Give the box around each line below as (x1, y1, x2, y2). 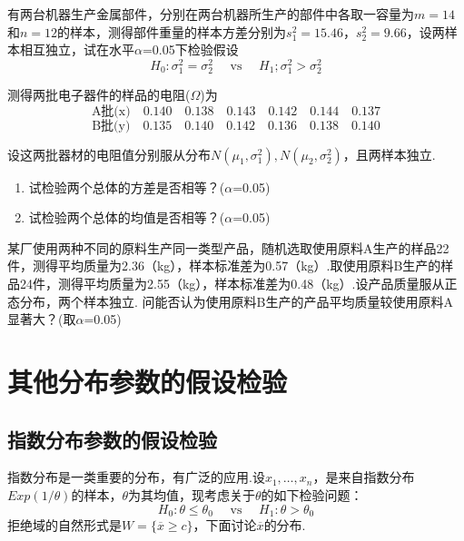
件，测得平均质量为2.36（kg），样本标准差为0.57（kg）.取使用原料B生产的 (7, 256, 441, 275)
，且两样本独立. (342, 144, 436, 163)
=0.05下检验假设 (142, 40, 239, 59)
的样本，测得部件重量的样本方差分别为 (57, 22, 287, 41)
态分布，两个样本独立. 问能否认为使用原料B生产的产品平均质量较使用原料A (7, 291, 453, 310)
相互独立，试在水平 (19, 40, 134, 59)
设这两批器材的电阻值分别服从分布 (7, 144, 211, 163)
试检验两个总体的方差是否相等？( (28, 177, 225, 196)
